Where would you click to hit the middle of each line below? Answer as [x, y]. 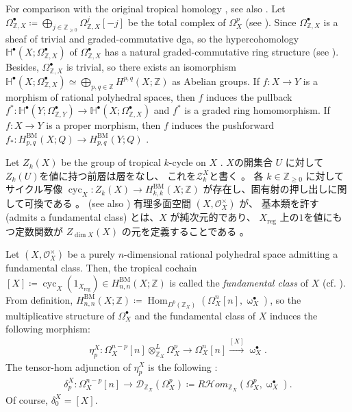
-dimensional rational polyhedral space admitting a [231, 254]
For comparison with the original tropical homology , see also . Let [146, 8]
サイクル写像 [34, 189]
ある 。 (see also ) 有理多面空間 [122, 203]
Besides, [22, 67]
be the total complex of [177, 22]
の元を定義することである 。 [185, 231]
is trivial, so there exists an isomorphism [151, 67]
